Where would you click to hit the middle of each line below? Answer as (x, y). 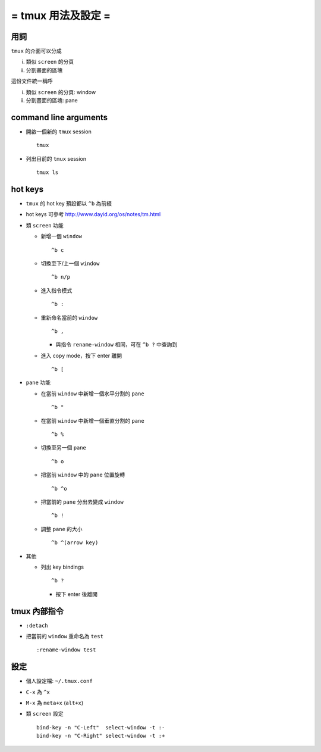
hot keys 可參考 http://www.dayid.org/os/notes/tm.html (93, 214)
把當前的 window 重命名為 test (65, 636)
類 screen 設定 (45, 714)
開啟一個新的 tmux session (59, 132)
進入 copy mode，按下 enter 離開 (81, 355)
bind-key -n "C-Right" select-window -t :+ (101, 736)
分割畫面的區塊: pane (52, 101)
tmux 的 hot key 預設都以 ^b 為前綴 (69, 203)
